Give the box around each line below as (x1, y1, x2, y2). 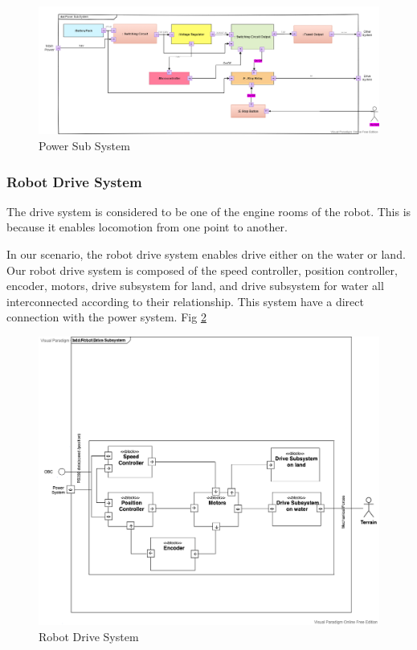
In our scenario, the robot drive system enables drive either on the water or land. (6, 246, 406, 262)
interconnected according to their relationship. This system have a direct (6, 292, 364, 309)
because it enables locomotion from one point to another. (6, 219, 288, 235)
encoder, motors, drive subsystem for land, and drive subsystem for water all (6, 277, 384, 294)
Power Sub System (39, 137, 130, 153)
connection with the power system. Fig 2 (6, 309, 206, 325)
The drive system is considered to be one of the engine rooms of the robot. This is (6, 202, 411, 219)
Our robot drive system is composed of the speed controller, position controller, (6, 261, 398, 278)
